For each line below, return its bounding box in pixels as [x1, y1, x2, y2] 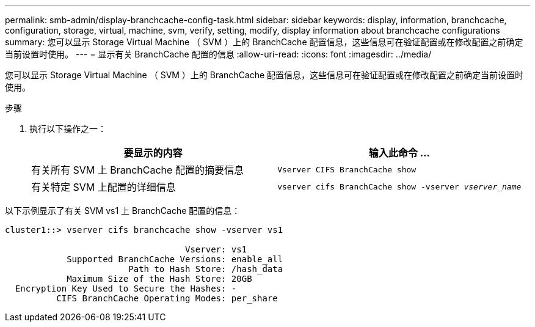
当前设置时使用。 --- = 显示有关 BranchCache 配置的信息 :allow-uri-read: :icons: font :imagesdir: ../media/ [5, 49, 432, 59]
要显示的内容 [123, 147, 183, 159]
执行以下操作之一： [29, 123, 106, 134]
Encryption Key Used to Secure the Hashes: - [15, 284, 237, 293]
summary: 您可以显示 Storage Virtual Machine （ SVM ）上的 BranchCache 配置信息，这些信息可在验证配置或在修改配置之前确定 [5, 37, 523, 47]
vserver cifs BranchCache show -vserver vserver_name [277, 182, 522, 191]
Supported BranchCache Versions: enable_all [67, 254, 283, 264]
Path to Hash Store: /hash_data [128, 264, 283, 274]
